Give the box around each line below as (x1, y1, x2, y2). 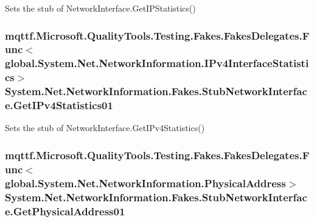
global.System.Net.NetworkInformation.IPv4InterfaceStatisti (5, 56, 309, 71)
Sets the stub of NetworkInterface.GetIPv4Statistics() (5, 121, 205, 134)
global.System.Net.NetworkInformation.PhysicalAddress (5, 175, 286, 190)
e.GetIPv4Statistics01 (5, 98, 113, 113)
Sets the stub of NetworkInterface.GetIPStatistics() (5, 2, 196, 14)
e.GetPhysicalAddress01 (5, 203, 125, 218)
